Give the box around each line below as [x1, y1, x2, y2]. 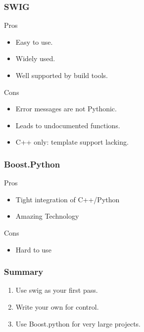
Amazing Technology [15, 211, 79, 221]
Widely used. [15, 53, 55, 64]
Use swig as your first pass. [15, 285, 98, 295]
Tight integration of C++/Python [15, 194, 120, 204]
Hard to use [15, 244, 51, 254]
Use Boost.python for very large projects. [15, 318, 141, 329]
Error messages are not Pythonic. [15, 103, 117, 114]
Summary [4, 265, 44, 278]
